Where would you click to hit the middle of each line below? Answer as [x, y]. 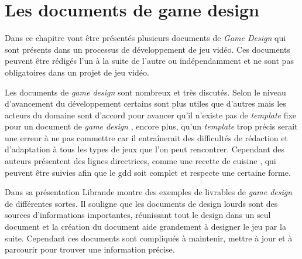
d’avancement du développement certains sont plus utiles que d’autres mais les [145, 103]
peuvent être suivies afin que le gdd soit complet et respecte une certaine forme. [148, 172]
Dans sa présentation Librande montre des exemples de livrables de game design [149, 192]
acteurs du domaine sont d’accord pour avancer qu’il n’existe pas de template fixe [151, 115]
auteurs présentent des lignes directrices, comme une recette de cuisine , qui [140, 161]
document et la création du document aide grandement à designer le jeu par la [145, 226]
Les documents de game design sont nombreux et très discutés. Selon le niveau [145, 92]
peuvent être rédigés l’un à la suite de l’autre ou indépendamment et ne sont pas [149, 61]
